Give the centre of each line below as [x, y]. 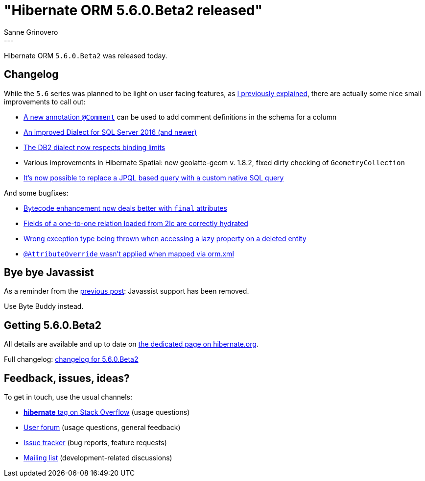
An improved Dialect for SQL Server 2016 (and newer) [110, 132]
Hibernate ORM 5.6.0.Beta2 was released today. [86, 55]
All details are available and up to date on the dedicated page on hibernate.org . [131, 344]
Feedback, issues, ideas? [67, 378]
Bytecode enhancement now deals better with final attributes [125, 208]
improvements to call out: [45, 101]
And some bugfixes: [36, 193]
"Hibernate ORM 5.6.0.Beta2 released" [133, 10]
